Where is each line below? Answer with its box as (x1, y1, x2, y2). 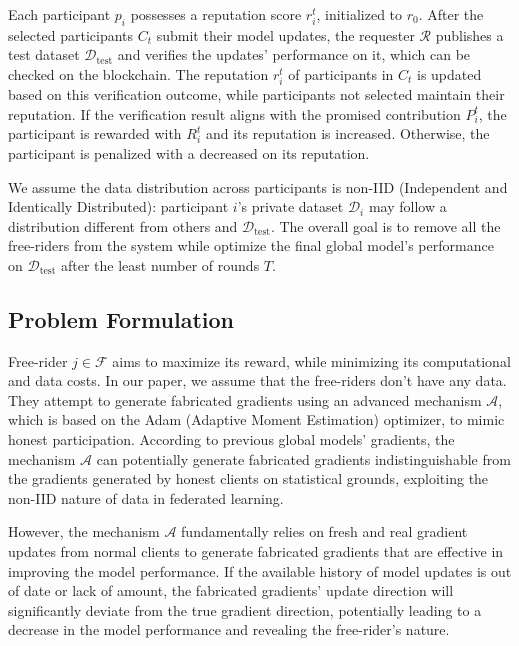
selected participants (8, 24, 134, 45)
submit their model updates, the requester (156, 24, 415, 45)
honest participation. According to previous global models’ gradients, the (8, 429, 455, 450)
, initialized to (316, 4, 403, 24)
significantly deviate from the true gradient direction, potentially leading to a (8, 599, 482, 620)
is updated (417, 63, 482, 84)
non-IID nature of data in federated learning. (8, 487, 284, 508)
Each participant (8, 4, 111, 24)
